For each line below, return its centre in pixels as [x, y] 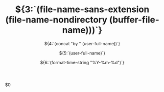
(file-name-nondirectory [56, 20]
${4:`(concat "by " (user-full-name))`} [82, 43]
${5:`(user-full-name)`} [82, 53]
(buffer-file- [134, 20]
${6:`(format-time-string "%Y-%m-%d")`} [82, 62]
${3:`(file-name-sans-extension [82, 9]
